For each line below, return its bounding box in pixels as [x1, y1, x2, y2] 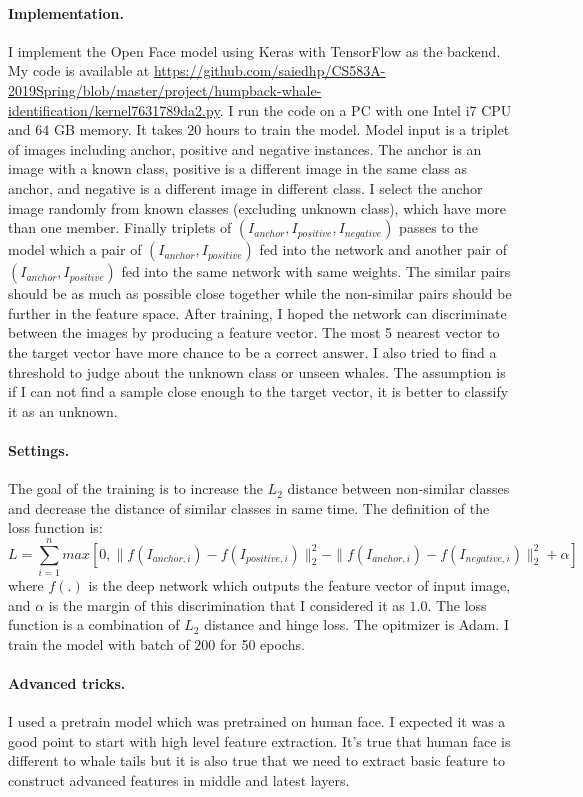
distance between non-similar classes [287, 478, 510, 499]
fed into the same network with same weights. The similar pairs [121, 261, 511, 282]
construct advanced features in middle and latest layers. [8, 769, 350, 790]
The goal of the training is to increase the [8, 478, 263, 499]
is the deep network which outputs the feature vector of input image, [88, 575, 511, 595]
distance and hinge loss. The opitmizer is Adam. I [204, 614, 509, 635]
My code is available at [8, 60, 150, 81]
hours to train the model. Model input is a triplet [205, 119, 510, 140]
